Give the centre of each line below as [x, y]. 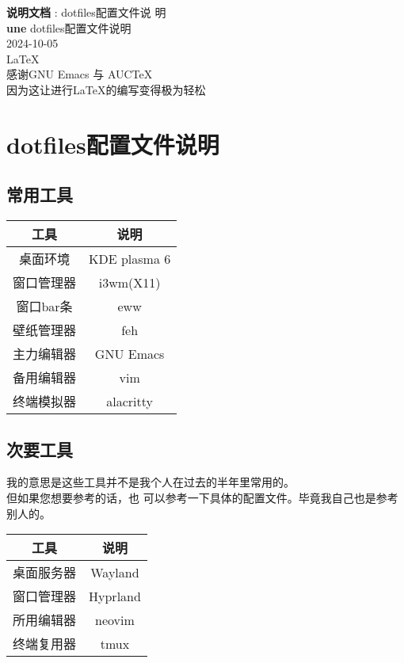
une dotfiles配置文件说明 [69, 27]
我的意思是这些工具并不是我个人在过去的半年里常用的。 [151, 482]
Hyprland [115, 596]
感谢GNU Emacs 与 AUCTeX [80, 74]
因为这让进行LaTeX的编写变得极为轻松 [106, 89]
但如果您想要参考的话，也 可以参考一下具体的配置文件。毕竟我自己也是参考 [202, 497]
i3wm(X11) [130, 282]
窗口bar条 [44, 307]
